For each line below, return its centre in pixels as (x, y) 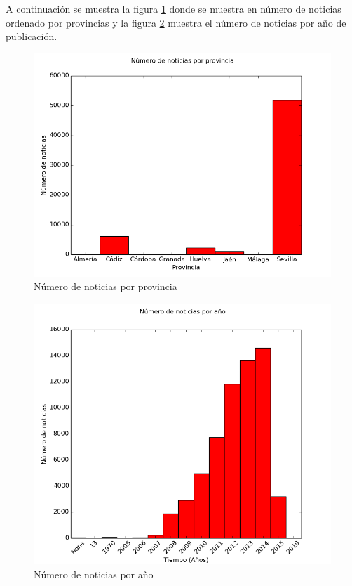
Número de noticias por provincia (106, 286)
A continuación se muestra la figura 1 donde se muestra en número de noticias (174, 8)
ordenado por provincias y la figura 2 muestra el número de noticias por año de (176, 22)
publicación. (32, 36)
